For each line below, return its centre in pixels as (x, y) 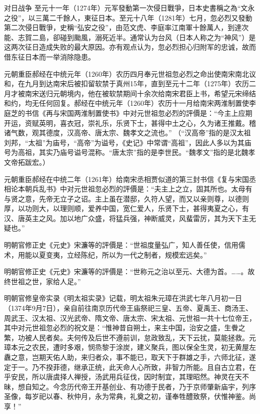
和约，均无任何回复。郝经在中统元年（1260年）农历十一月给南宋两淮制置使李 (130, 103)
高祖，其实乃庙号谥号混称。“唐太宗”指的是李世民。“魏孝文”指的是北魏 (133, 152)
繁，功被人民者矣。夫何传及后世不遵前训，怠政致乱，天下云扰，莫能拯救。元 (130, 337)
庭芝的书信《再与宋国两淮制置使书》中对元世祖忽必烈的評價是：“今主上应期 (128, 113)
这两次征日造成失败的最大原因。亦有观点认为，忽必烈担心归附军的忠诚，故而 (130, 47)
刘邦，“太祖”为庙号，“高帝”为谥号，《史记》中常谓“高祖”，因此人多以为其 (124, 142)
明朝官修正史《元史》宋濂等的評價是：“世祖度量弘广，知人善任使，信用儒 (125, 245)
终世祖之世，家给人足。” (42, 281)
